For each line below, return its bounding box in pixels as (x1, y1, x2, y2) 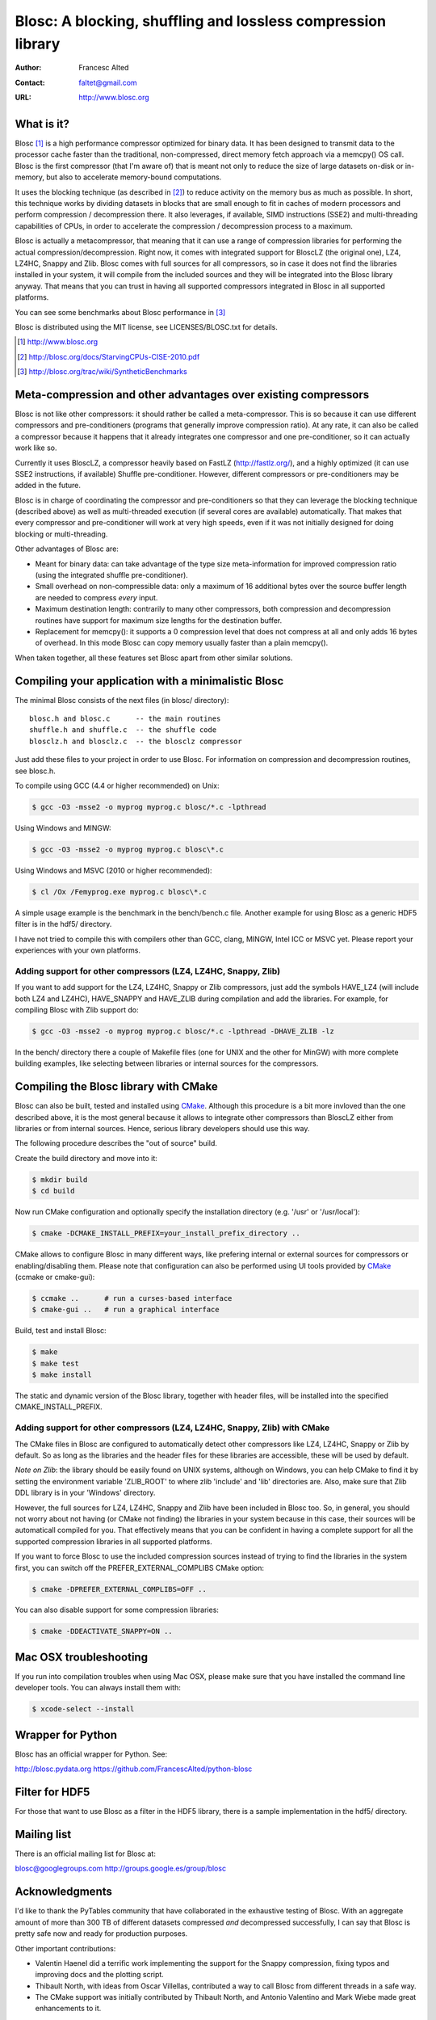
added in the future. (15, 481, 81, 490)
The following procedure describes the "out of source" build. (15, 1138, 218, 1148)
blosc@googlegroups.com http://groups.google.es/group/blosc (15, 1863, 226, 1874)
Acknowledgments (15, 1885, 113, 1899)
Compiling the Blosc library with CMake (15, 1079, 218, 1094)
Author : (15, 63, 42, 73)
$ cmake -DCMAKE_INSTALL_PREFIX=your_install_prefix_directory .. (31, 1229, 300, 1238)
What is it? (15, 117, 70, 131)
